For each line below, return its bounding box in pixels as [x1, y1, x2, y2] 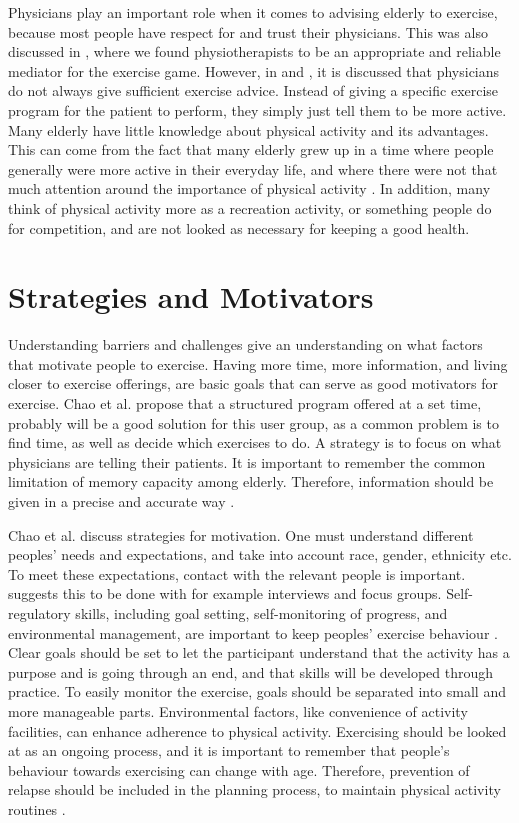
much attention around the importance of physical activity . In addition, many [8, 178, 491, 199]
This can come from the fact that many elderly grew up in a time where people [8, 139, 494, 160]
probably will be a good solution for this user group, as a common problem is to [8, 412, 499, 433]
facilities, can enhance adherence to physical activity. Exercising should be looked [8, 720, 507, 741]
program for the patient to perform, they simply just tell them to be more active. [8, 99, 507, 120]
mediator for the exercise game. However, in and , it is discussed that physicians [8, 60, 500, 81]
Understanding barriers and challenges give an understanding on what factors [8, 334, 483, 355]
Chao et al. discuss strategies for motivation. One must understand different [8, 524, 474, 545]
